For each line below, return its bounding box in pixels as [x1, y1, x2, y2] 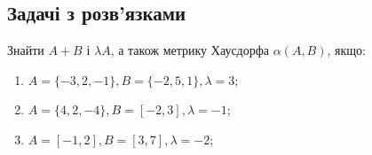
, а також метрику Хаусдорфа [110, 41, 270, 59]
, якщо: [327, 41, 366, 59]
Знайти [7, 41, 44, 59]
